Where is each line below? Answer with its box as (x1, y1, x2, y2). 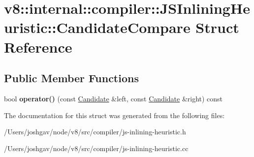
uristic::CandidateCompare (4, 17, 190, 37)
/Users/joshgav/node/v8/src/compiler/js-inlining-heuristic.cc (4, 143, 189, 153)
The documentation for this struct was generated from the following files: (4, 110, 225, 120)
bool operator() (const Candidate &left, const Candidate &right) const (4, 93, 223, 103)
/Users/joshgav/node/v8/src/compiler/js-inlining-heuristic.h (4, 126, 186, 137)
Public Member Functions (4, 70, 139, 86)
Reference (4, 36, 72, 57)
